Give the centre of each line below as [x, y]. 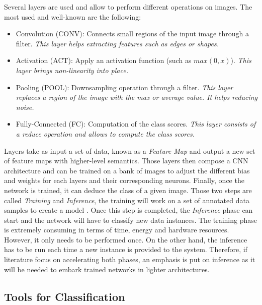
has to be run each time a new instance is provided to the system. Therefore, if [126, 249]
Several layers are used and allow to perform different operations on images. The [128, 7]
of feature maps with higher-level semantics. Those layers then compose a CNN [126, 161]
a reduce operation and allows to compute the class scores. [105, 133]
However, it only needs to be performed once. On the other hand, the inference [126, 239]
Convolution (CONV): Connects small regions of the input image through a [132, 34]
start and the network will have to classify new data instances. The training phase [131, 220]
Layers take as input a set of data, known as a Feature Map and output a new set [130, 150]
